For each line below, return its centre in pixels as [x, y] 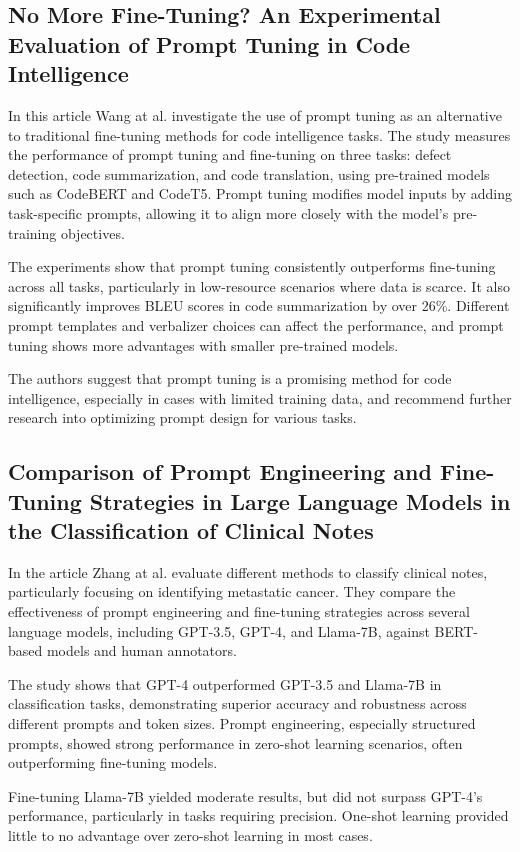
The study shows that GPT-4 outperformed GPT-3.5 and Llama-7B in [225, 683]
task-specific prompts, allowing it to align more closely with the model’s [228, 212]
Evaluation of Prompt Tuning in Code [209, 43]
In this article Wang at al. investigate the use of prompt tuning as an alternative [255, 114]
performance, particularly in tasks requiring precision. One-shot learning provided [258, 815]
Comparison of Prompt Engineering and [220, 471]
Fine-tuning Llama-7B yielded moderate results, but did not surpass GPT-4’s [245, 795]
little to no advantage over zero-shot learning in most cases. [190, 835]
